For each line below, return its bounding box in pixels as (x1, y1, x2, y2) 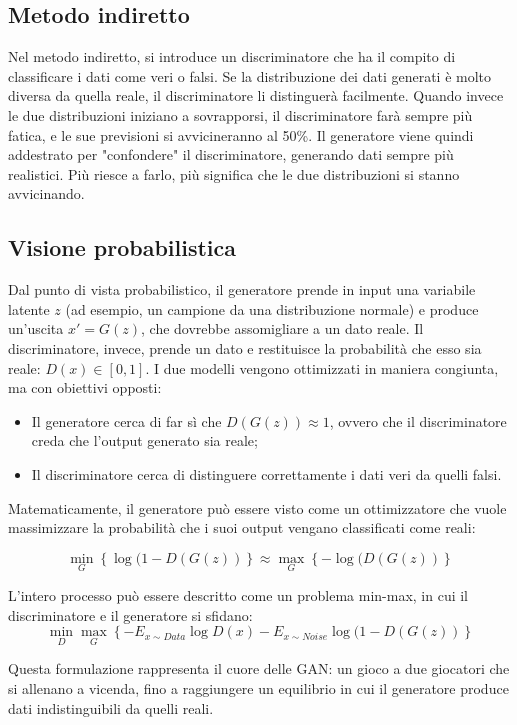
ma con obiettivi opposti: (8, 377, 162, 398)
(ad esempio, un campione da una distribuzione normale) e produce (65, 298, 479, 319)
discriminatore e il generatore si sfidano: (8, 604, 253, 625)
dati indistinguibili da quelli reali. (8, 697, 214, 718)
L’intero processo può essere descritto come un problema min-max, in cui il (8, 584, 469, 605)
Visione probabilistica (8, 232, 236, 263)
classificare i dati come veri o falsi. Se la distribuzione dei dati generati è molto (8, 65, 492, 86)
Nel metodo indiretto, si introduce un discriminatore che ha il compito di (8, 46, 456, 67)
